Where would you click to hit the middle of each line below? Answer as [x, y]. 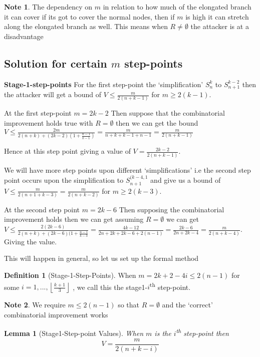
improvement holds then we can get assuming [74, 219]
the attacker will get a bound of [53, 94]
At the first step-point [38, 113]
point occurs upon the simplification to [64, 180]
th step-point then [202, 332]
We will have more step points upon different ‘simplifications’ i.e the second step [127, 169]
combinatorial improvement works [56, 314]
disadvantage [24, 36]
